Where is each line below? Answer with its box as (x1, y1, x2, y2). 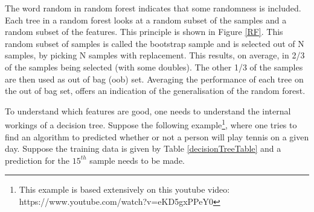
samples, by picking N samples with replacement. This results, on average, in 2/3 (5, 49, 305, 61)
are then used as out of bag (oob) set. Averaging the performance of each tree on (5, 72, 304, 85)
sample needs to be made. (89, 154, 185, 166)
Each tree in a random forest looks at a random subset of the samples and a (5, 13, 287, 26)
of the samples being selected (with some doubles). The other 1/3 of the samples (5, 60, 303, 73)
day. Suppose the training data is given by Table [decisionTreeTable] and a (5, 142, 281, 155)
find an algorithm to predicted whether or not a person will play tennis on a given (5, 130, 309, 143)
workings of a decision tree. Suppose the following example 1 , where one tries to (5, 117, 297, 131)
